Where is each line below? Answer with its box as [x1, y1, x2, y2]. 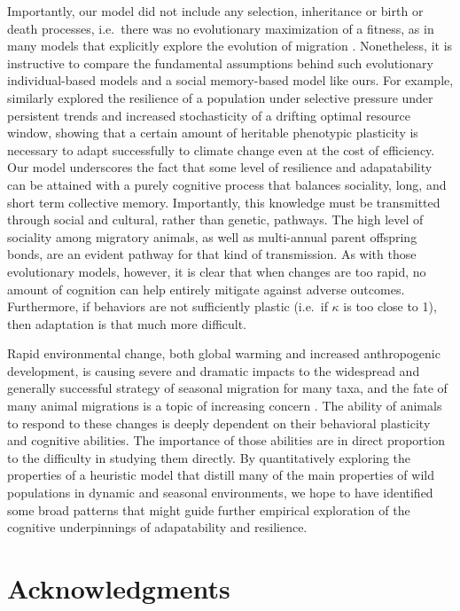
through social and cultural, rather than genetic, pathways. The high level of [7, 210, 424, 229]
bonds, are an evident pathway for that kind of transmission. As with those [7, 245, 417, 263]
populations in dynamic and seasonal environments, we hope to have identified [7, 483, 433, 502]
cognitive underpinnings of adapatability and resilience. [7, 518, 308, 537]
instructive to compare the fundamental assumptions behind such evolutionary [7, 53, 433, 72]
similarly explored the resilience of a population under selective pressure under [7, 88, 433, 106]
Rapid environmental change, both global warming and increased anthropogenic [7, 344, 441, 363]
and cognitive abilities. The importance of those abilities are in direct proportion [7, 431, 445, 450]
